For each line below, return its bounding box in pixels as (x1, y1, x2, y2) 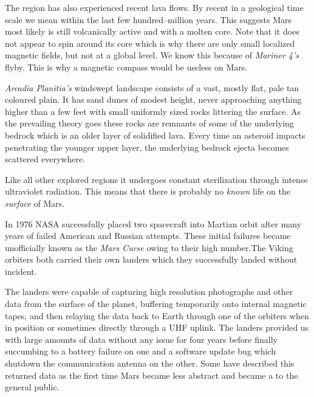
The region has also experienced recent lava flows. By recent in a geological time (5, 1, 304, 13)
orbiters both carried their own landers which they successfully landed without (5, 253, 298, 266)
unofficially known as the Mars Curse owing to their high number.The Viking (5, 241, 293, 254)
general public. (5, 381, 60, 393)
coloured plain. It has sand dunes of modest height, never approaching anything (5, 93, 302, 106)
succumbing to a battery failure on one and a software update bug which (5, 345, 276, 357)
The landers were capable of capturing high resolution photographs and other (5, 285, 293, 298)
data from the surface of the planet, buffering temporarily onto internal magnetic (5, 297, 307, 310)
